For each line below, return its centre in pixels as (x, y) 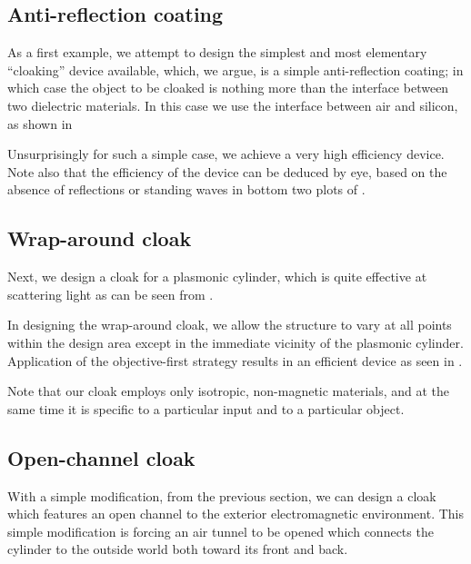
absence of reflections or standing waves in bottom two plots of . (186, 189)
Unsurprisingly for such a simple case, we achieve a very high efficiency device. (226, 154)
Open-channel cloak (101, 457)
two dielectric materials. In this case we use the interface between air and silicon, (233, 105)
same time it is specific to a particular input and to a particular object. (206, 408)
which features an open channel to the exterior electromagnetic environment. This (235, 514)
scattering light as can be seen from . (110, 294)
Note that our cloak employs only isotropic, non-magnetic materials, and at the (229, 391)
